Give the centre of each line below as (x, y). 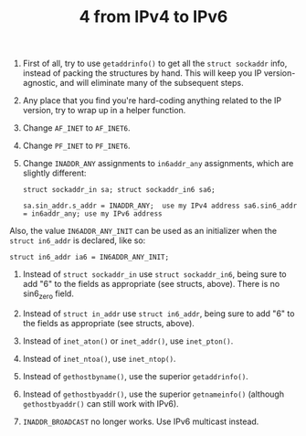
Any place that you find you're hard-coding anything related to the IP (152, 101)
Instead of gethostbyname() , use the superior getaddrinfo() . (135, 376)
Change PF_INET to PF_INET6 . (76, 146)
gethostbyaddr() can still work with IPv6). (101, 403)
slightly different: (54, 173)
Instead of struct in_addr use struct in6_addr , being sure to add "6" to (158, 314)
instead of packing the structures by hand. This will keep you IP (142, 73)
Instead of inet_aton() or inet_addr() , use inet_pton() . (128, 341)
